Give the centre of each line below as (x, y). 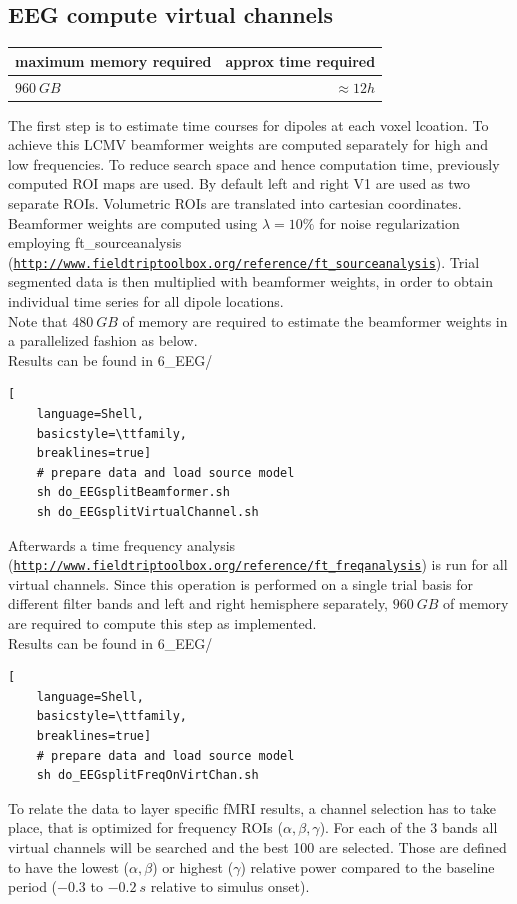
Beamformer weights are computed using (133, 222)
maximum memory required (113, 60)
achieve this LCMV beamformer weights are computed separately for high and (248, 144)
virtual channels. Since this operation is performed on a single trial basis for (241, 583)
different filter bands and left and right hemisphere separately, (198, 603)
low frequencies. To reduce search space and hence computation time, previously (254, 163)
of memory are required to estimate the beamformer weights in (315, 320)
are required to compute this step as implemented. (162, 623)
